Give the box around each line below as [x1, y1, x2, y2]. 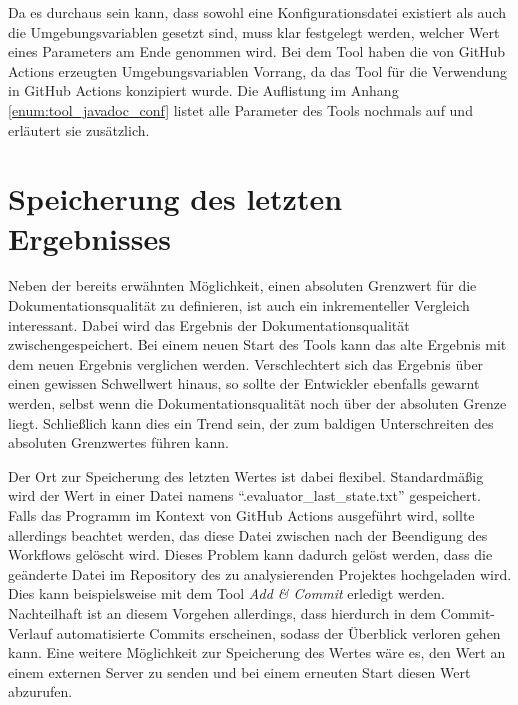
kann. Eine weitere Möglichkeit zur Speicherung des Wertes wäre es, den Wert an [8, 642, 506, 663]
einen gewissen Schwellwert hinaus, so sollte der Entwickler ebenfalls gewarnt [8, 373, 480, 394]
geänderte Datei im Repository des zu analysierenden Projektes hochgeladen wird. [8, 563, 512, 584]
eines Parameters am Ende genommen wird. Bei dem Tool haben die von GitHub [8, 41, 506, 62]
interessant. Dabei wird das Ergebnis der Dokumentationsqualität [8, 314, 410, 335]
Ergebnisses [8, 217, 171, 258]
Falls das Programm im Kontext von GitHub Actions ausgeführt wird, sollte [8, 505, 475, 525]
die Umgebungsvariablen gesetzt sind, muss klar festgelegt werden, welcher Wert [8, 21, 500, 42]
